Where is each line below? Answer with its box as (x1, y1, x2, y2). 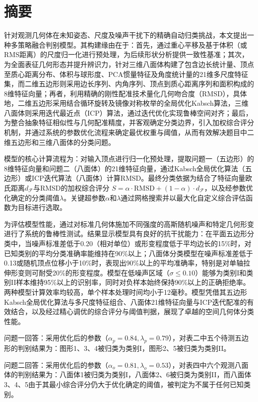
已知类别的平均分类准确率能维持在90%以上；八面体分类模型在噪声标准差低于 (4, 248, 253, 258)
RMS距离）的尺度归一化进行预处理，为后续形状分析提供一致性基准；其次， (4, 49, 249, 60)
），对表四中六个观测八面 (168, 359, 249, 370)
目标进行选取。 (17, 202, 66, 212)
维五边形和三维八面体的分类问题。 (4, 136, 115, 147)
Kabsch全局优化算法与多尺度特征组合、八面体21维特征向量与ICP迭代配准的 (4, 296, 247, 307)
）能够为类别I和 (195, 267, 247, 277)
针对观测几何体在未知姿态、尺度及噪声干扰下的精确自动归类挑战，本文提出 (4, 30, 247, 40)
